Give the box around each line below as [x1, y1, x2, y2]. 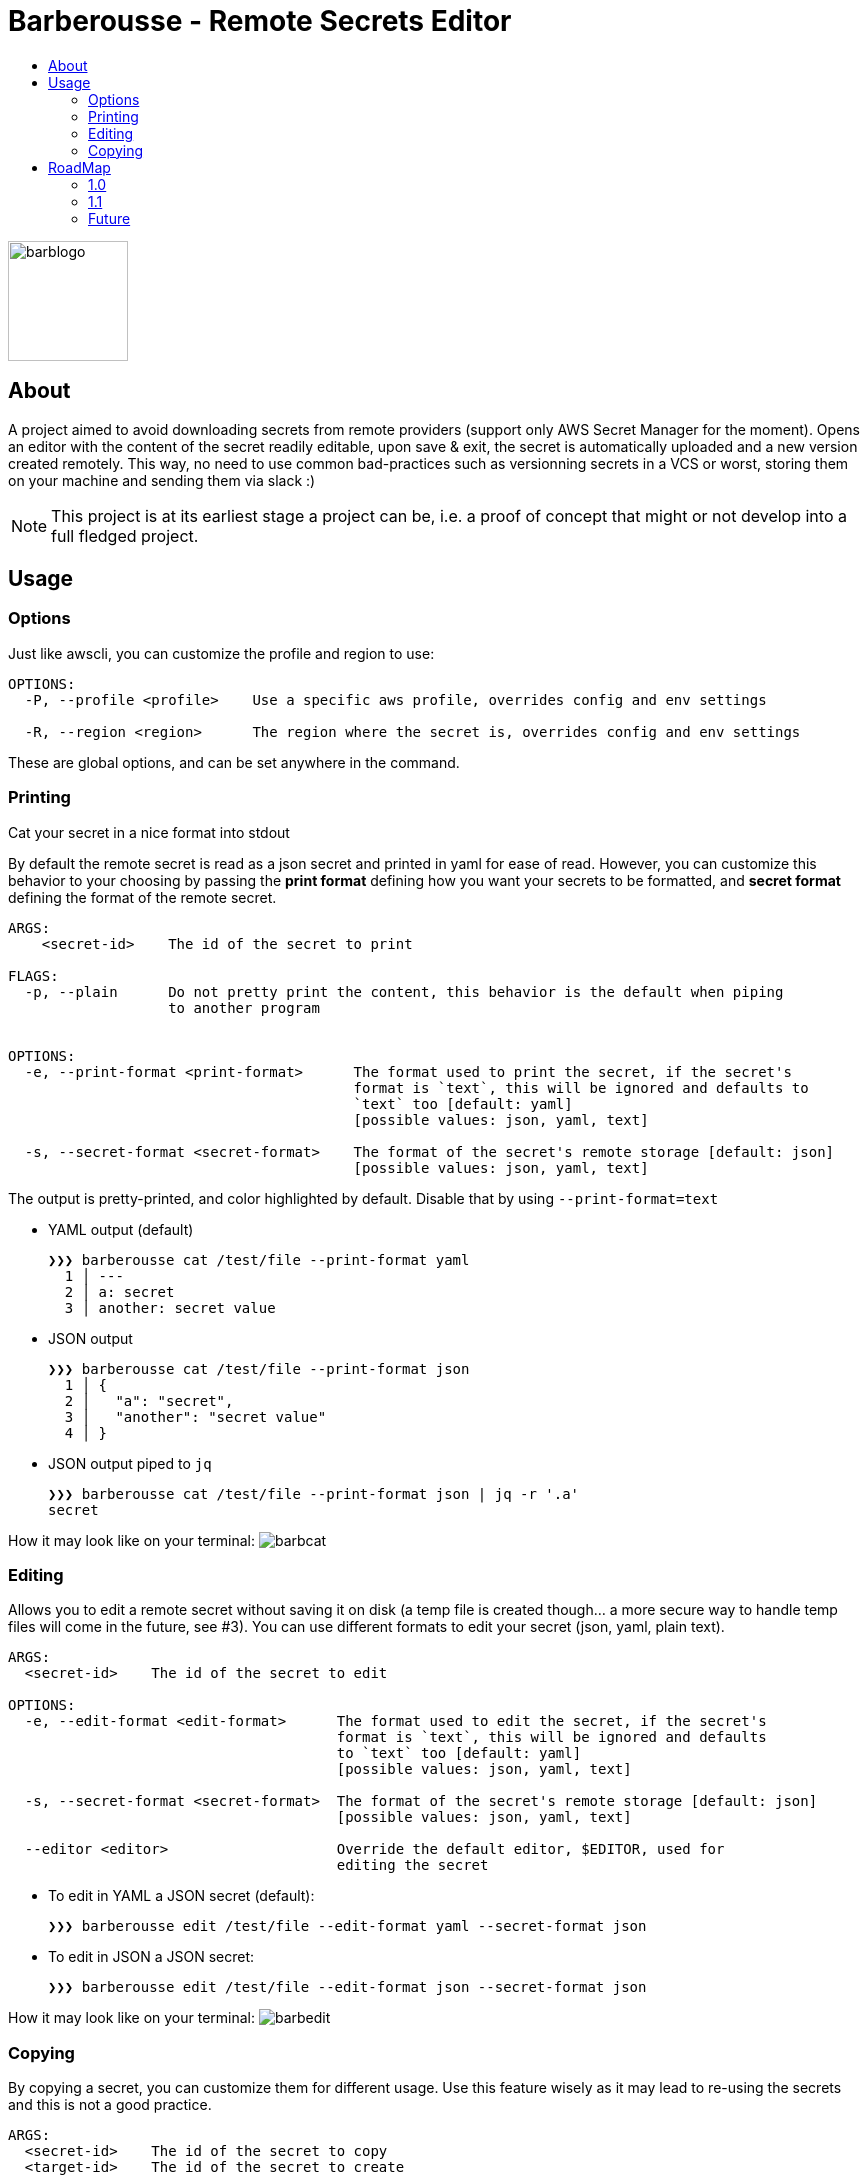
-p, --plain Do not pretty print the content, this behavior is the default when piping [24, 983, 784, 1000]
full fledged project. [51, 525, 199, 546]
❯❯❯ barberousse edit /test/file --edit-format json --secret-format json [48, 1979, 647, 1996]
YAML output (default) [48, 1220, 194, 1238]
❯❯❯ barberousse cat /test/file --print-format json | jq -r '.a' [48, 1485, 580, 1502]
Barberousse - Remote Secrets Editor [8, 4, 512, 38]
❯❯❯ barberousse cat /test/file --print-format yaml [48, 1251, 470, 1268]
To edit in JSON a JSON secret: [48, 1948, 255, 1966]
